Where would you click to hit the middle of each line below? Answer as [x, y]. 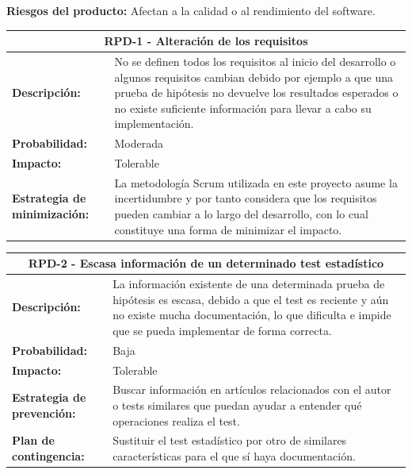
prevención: [44, 412]
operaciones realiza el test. [176, 420]
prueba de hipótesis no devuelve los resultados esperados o [256, 92]
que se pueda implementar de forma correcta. [222, 330]
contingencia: [48, 456]
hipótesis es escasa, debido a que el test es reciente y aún [251, 299]
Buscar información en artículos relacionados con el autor [252, 389]
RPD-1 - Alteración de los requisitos [206, 41]
